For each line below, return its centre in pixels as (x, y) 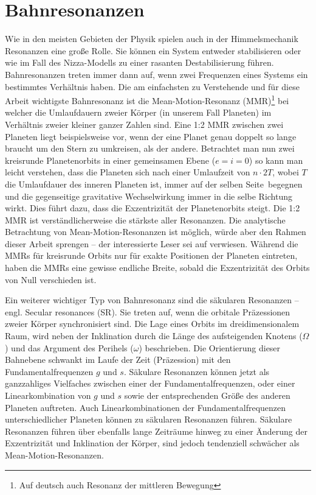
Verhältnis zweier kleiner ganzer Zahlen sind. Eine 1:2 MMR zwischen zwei (144, 124)
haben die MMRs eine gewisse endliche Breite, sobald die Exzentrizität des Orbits (157, 268)
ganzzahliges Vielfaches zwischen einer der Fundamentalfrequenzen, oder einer (150, 383)
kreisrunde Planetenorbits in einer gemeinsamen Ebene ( (110, 160)
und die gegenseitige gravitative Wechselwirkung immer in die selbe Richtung (149, 196)
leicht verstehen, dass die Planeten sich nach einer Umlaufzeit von (128, 172)
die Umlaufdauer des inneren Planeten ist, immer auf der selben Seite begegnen (154, 184)
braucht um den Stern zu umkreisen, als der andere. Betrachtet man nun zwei (150, 148)
